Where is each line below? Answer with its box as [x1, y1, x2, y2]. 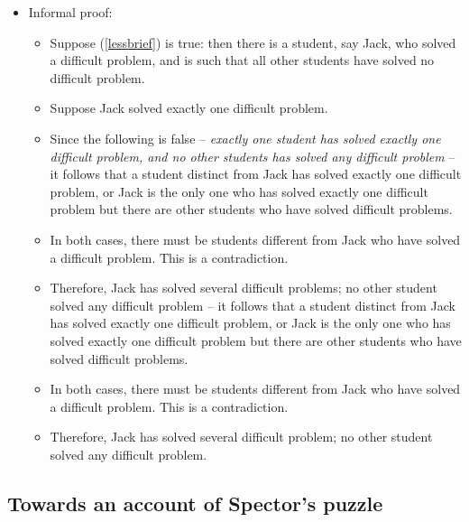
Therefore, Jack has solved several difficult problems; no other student [50, 278, 437, 297]
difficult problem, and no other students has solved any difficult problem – [50, 146, 455, 165]
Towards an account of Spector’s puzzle [7, 489, 383, 517]
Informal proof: [28, 3, 113, 21]
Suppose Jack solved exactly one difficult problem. [50, 98, 328, 117]
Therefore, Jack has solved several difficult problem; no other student [50, 427, 433, 446]
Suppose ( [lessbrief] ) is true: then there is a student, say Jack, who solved [50, 33, 456, 51]
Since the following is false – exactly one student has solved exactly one [50, 128, 441, 147]
